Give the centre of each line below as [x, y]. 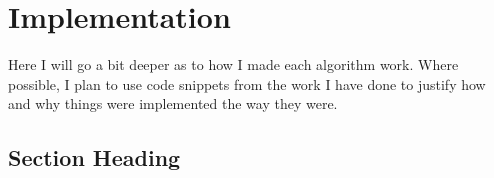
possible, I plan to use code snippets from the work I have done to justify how [247, 83]
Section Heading [94, 157]
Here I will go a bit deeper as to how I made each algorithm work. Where [233, 64]
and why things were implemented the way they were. [173, 103]
